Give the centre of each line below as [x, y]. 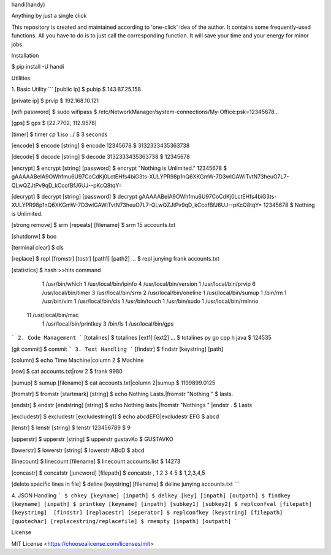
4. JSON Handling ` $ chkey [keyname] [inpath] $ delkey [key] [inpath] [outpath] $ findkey [151, 495]
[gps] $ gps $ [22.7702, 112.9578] [54, 123]
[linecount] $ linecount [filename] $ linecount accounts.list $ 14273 [96, 461]
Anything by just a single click [49, 16]
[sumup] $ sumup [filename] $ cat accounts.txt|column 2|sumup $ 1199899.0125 [113, 383]
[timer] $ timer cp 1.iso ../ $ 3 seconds [59, 134]
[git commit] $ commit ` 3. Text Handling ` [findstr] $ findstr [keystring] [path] [117, 349]
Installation [25, 55]
